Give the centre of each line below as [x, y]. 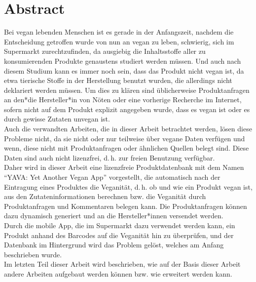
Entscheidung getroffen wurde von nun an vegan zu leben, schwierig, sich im [119, 41]
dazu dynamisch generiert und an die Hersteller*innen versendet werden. [114, 216]
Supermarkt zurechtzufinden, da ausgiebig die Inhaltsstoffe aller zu [105, 51]
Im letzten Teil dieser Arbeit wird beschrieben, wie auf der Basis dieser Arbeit [122, 264]
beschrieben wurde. [33, 254]
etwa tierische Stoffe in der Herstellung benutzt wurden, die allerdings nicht [118, 80]
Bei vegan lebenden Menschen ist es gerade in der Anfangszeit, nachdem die [119, 32]
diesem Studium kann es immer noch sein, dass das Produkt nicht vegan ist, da [124, 70]
